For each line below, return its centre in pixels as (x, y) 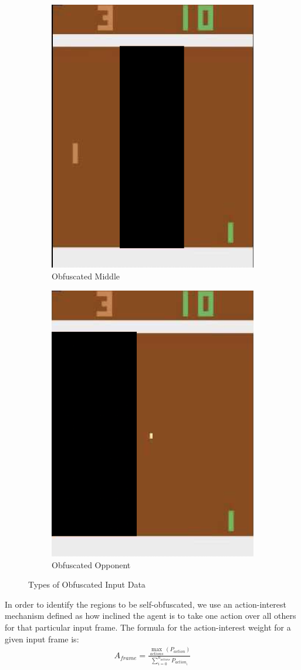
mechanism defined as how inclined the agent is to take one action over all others (150, 616)
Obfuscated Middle (86, 276)
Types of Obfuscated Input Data (87, 584)
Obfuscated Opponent (91, 564)
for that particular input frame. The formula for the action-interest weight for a (148, 627)
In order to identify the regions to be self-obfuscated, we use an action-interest (146, 604)
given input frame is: (42, 639)
